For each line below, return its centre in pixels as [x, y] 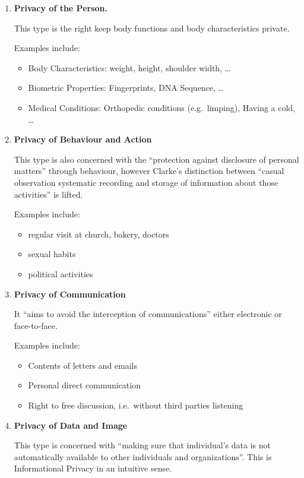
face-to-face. [36, 325]
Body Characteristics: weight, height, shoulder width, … [129, 67]
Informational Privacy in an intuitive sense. [93, 468]
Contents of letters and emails [83, 365]
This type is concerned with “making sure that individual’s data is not [142, 445]
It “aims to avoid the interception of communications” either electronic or [148, 314]
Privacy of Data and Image [71, 425]
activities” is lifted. [48, 194]
